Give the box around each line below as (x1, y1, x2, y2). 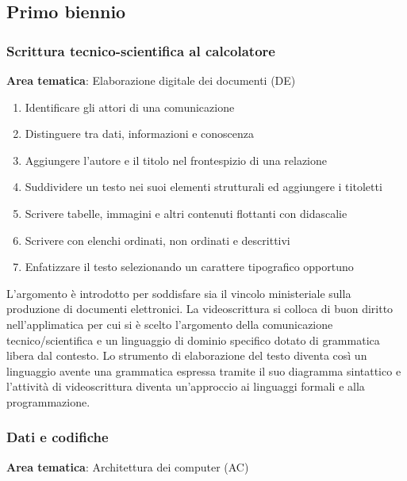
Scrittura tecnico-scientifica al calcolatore (6, 40, 275, 60)
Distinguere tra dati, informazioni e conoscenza (25, 125, 255, 142)
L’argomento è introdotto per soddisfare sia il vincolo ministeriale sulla (6, 284, 351, 301)
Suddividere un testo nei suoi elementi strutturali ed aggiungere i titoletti (25, 178, 382, 195)
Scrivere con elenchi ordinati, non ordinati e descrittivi (25, 231, 290, 248)
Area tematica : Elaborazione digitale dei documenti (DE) (6, 72, 296, 88)
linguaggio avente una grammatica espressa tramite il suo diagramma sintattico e (6, 362, 401, 379)
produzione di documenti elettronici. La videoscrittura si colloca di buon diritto (6, 300, 394, 317)
